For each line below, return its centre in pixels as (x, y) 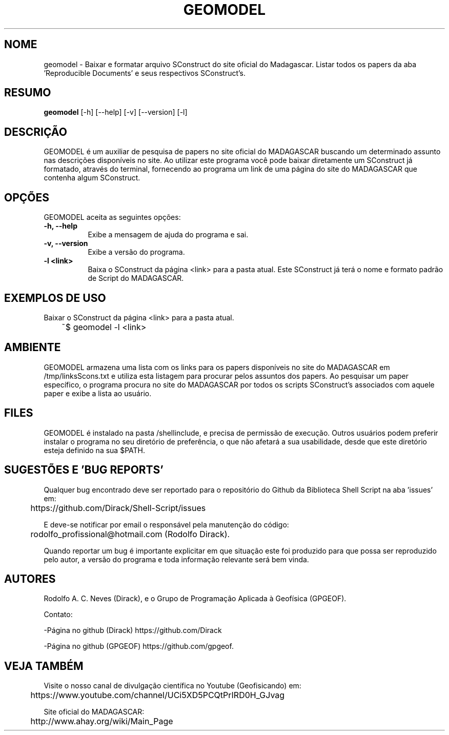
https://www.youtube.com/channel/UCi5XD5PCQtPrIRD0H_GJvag (158, 695)
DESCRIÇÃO (36, 132)
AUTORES (30, 579)
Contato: (58, 615)
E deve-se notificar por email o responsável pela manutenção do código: (166, 524)
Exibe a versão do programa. (136, 252)
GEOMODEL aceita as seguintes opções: (112, 217)
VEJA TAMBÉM (44, 666)
